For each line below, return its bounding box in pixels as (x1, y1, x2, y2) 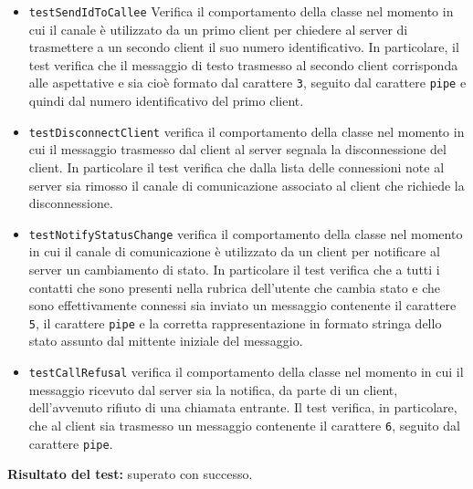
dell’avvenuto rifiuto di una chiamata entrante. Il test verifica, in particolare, (28, 398, 457, 417)
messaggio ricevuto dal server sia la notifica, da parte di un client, (28, 380, 398, 399)
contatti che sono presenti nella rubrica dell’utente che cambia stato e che (28, 277, 441, 297)
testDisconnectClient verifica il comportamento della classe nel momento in (28, 121, 465, 140)
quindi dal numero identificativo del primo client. (28, 91, 304, 110)
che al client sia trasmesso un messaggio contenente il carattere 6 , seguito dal (28, 415, 460, 434)
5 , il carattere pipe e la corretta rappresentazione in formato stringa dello (28, 313, 442, 332)
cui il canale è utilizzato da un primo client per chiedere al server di (28, 19, 408, 38)
